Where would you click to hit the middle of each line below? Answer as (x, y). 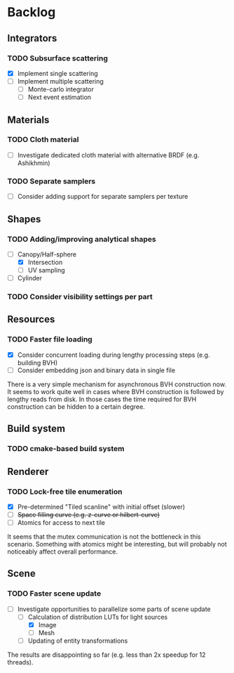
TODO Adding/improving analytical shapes (82, 239)
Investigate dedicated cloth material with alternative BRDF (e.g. (108, 155)
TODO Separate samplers (51, 181)
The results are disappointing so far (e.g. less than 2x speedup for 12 (106, 655)
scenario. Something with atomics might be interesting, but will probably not (117, 544)
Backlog (32, 12)
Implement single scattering (57, 73)
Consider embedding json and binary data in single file (96, 370)
